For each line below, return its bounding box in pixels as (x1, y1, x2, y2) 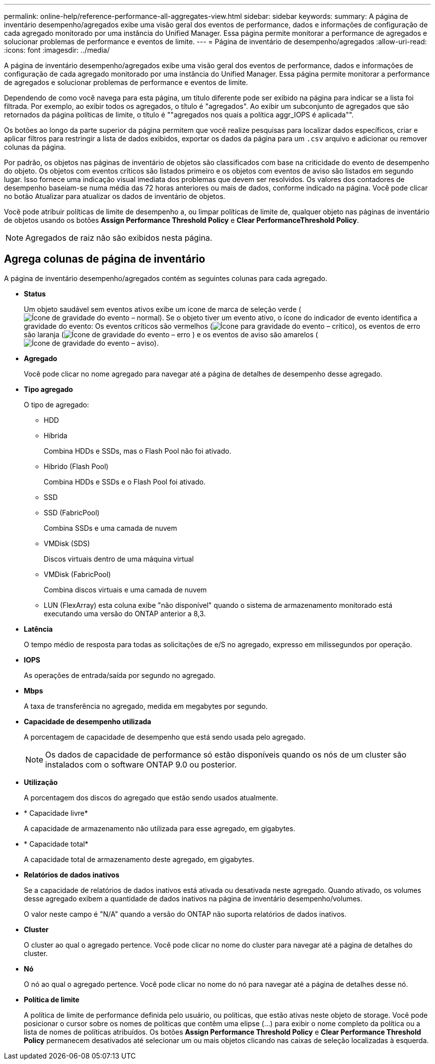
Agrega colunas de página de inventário (4, 253, 206, 266)
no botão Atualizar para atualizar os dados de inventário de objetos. (4, 192, 225, 200)
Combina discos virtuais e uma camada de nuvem (44, 585, 207, 594)
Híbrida (44, 431, 68, 440)
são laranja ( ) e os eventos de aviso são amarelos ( (24, 330, 318, 339)
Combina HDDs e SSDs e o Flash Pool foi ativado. (44, 477, 206, 486)
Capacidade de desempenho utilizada (24, 717, 151, 726)
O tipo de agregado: (24, 400, 89, 409)
